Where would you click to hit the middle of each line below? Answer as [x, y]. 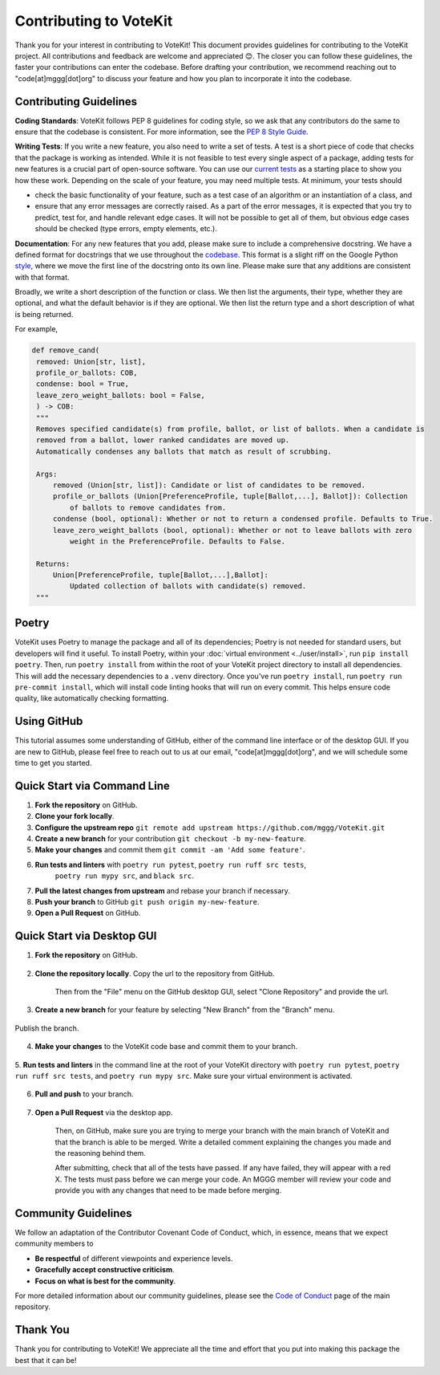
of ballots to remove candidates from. [148, 507]
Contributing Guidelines [76, 102]
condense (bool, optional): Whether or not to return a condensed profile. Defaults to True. [243, 519]
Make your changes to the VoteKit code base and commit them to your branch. [166, 1047]
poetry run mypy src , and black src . [124, 876]
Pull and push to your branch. [84, 1094]
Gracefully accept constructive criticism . [105, 1270]
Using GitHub [49, 721]
